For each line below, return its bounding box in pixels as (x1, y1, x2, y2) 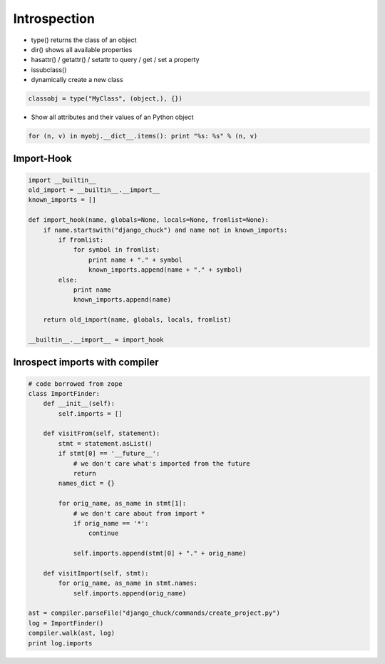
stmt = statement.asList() (58, 439, 153, 447)
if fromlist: (58, 236, 104, 244)
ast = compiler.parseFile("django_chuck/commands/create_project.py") (28, 609, 281, 617)
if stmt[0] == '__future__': (58, 449, 160, 458)
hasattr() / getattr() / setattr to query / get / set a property (31, 56, 200, 64)
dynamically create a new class (31, 76, 124, 84)
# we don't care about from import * (73, 509, 205, 517)
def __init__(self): (43, 399, 115, 408)
